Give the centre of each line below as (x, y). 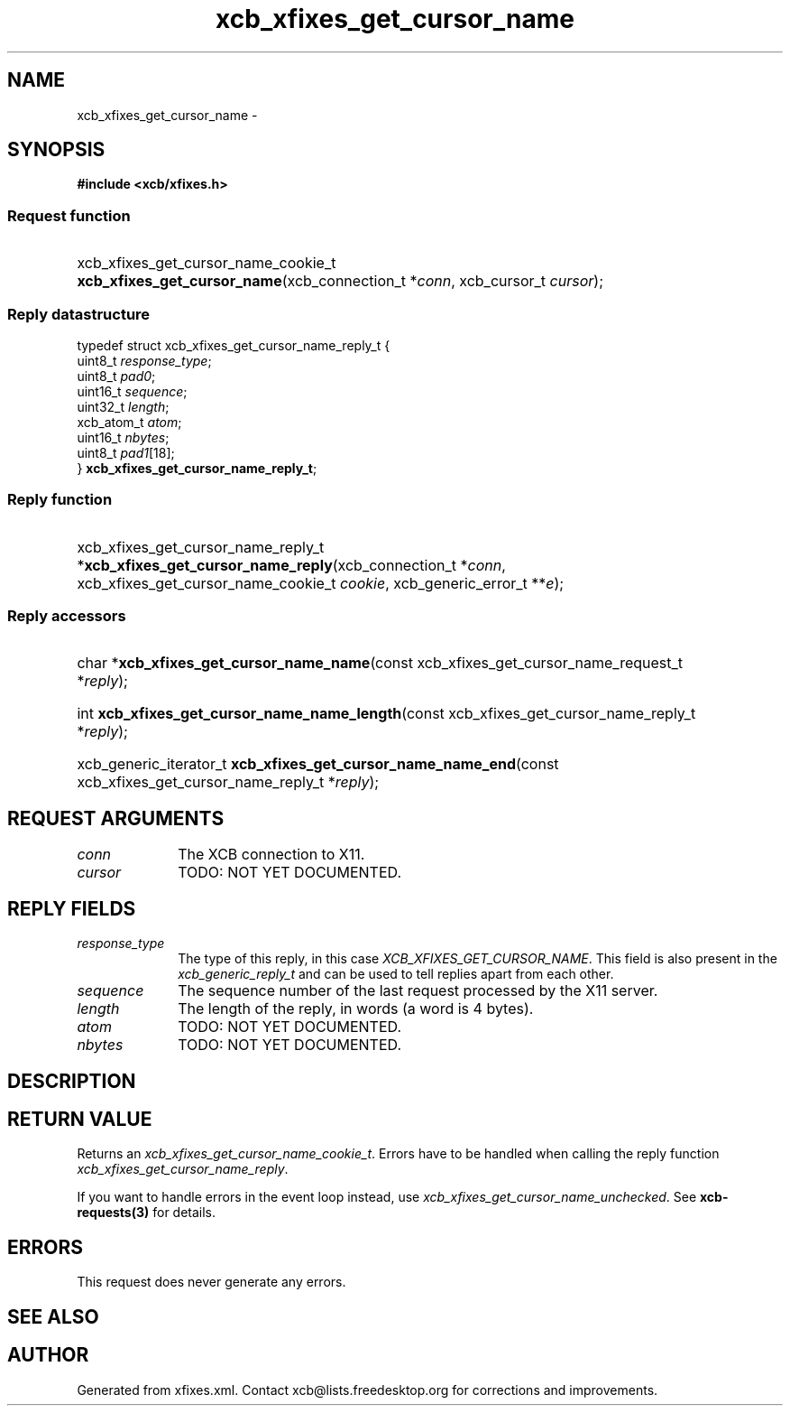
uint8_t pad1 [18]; (126, 452)
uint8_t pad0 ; (116, 376)
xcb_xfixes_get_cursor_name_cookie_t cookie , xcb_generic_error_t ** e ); (321, 583)
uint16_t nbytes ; (123, 437)
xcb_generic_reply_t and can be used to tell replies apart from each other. (396, 974)
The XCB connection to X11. (271, 855)
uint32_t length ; (123, 406)
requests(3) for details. (147, 1213)
